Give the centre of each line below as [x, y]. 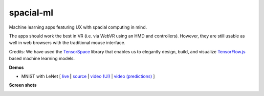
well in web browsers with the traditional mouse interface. [67, 43]
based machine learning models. [42, 59]
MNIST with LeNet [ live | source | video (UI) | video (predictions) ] [88, 76]
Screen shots [23, 85]
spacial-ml [31, 13]
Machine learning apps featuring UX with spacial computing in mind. [78, 27]
